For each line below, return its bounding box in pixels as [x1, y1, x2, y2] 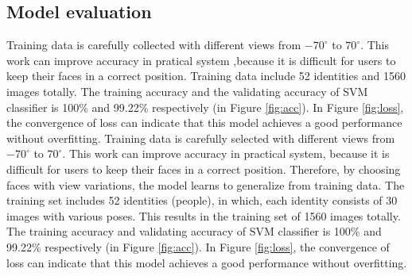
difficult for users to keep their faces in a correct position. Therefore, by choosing [6, 160, 401, 177]
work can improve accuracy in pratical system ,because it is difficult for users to [6, 52, 396, 68]
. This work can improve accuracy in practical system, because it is [62, 145, 390, 162]
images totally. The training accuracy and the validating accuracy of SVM [6, 82, 368, 99]
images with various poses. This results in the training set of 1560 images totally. [6, 207, 401, 224]
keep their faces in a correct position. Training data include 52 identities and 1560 [6, 67, 406, 84]
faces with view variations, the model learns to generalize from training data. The [6, 176, 405, 193]
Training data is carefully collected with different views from [6, 36, 301, 53]
